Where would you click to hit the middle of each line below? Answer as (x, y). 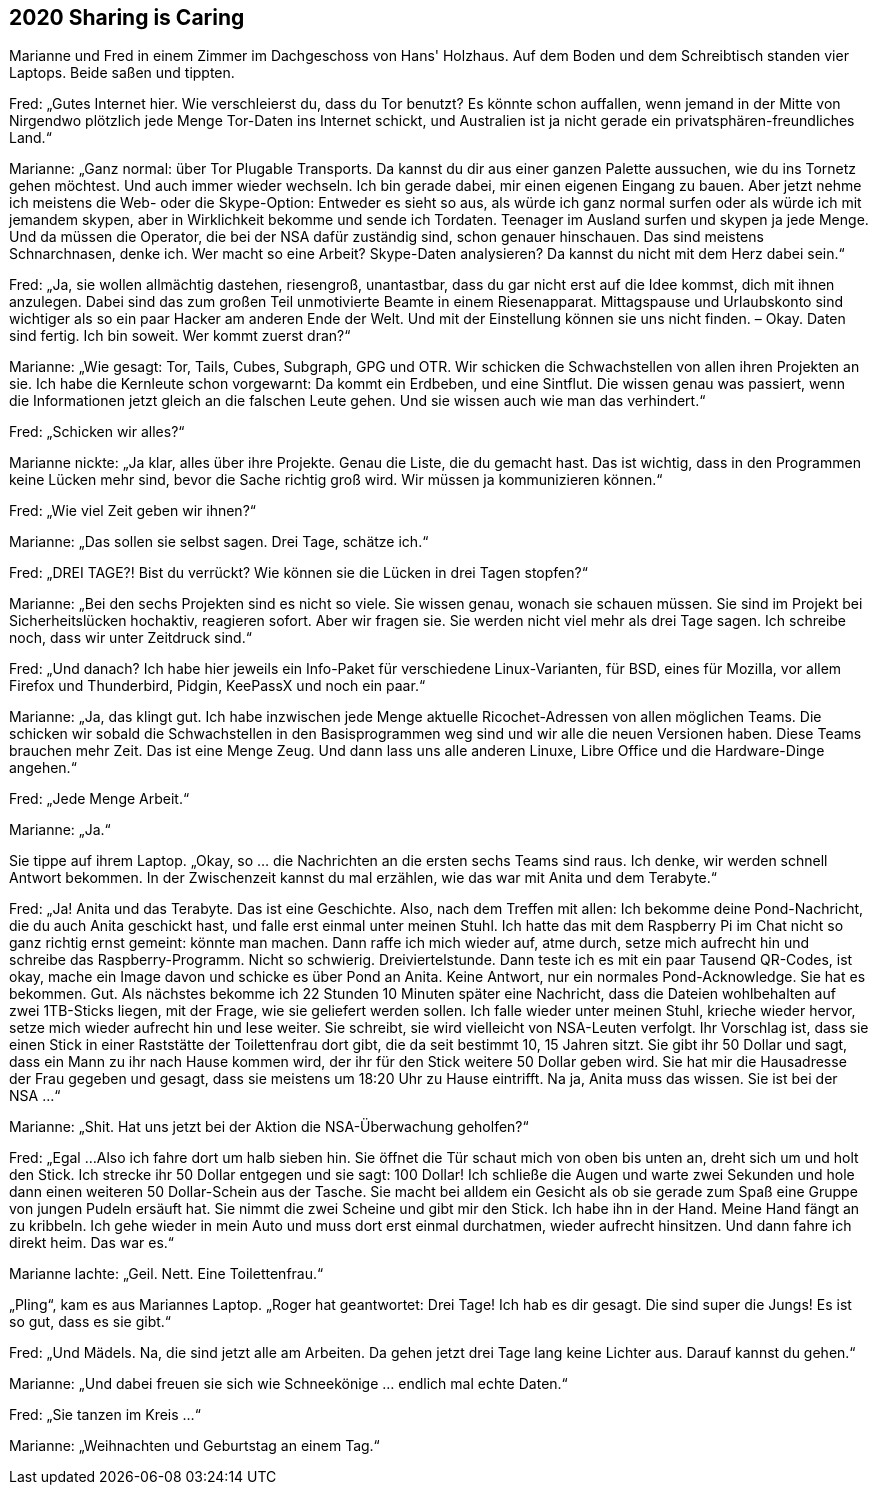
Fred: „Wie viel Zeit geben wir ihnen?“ (132, 511)
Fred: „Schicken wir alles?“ (97, 432)
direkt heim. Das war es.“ (91, 1243)
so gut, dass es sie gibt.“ (90, 1322)
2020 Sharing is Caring (127, 17)
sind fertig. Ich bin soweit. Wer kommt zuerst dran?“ (180, 336)
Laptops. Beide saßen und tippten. (122, 73)
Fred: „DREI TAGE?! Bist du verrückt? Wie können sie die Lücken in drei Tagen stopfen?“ (298, 573)
